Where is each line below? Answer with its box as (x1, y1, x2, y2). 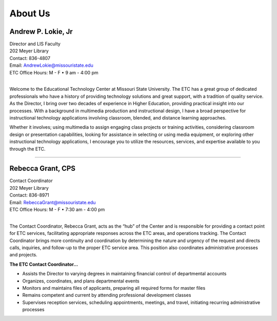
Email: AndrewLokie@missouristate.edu (9, 62, 93, 69)
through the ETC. (9, 146, 46, 152)
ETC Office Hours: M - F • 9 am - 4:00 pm (9, 69, 98, 75)
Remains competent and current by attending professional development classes (22, 292, 191, 298)
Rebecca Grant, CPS (9, 164, 76, 173)
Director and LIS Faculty (9, 41, 61, 47)
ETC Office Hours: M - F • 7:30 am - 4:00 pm (9, 207, 105, 212)
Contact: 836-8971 (9, 192, 50, 198)
